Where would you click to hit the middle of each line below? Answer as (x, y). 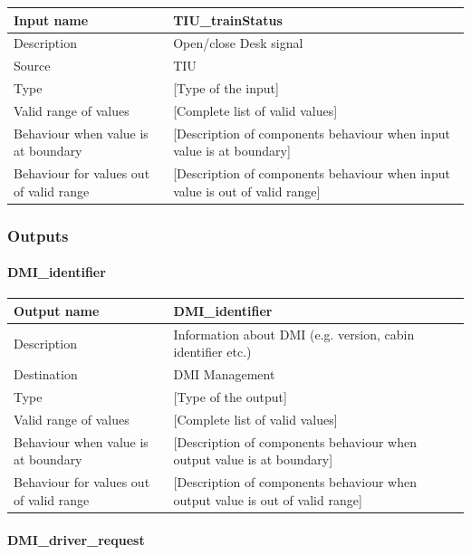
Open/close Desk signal (238, 43)
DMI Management (224, 374)
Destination (46, 374)
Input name (51, 19)
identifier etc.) (212, 352)
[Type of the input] (226, 88)
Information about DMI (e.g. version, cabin (294, 334)
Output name (57, 310)
